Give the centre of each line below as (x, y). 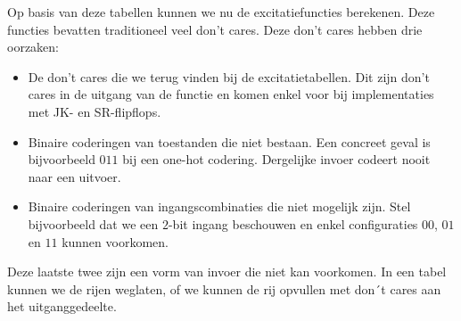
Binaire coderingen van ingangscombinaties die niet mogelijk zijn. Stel (219, 206)
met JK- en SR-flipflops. (95, 111)
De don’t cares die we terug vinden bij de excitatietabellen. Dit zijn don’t (229, 76)
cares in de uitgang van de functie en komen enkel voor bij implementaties (231, 94)
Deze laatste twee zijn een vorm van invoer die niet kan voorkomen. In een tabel (227, 272)
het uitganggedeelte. (62, 306)
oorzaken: (33, 47)
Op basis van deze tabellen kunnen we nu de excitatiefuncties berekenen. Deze (221, 12)
